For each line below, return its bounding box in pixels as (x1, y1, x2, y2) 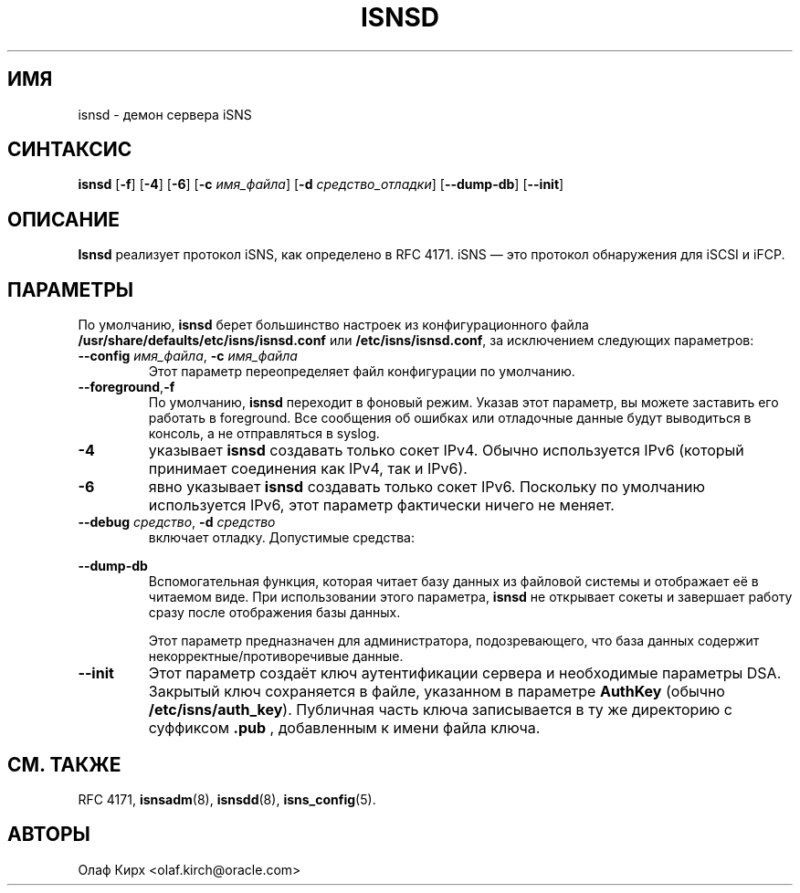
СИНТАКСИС (7, 138, 132, 162)
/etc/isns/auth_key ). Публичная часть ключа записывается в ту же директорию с (148, 700, 732, 720)
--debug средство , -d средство (78, 514, 276, 531)
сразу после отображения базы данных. (148, 604, 401, 621)
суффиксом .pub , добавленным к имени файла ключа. (148, 719, 541, 738)
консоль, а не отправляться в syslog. (148, 425, 380, 442)
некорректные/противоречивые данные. (148, 648, 404, 665)
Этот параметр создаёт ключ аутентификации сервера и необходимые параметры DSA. (148, 664, 782, 683)
